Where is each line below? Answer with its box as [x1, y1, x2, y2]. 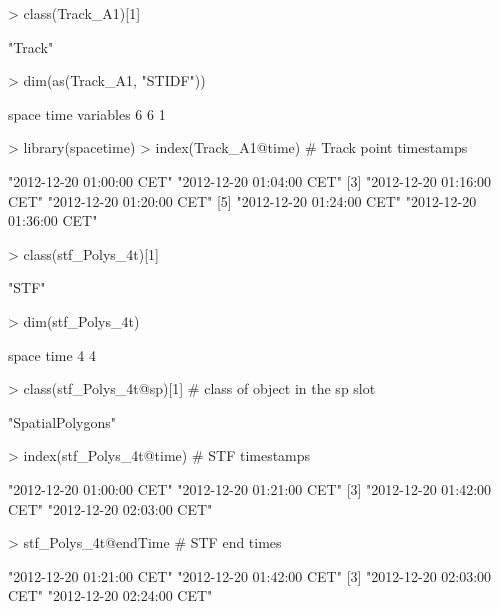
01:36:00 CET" [8, 210, 98, 231]
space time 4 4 [8, 344, 96, 365]
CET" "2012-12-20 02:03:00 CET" [8, 498, 213, 519]
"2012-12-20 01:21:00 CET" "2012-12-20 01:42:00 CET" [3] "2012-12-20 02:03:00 [8, 565, 492, 586]
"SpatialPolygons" [8, 411, 116, 432]
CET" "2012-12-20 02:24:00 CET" [8, 585, 213, 606]
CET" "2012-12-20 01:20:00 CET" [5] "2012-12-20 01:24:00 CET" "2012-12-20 [8, 190, 477, 211]
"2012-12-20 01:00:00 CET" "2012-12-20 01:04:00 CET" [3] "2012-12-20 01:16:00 [8, 170, 492, 191]
